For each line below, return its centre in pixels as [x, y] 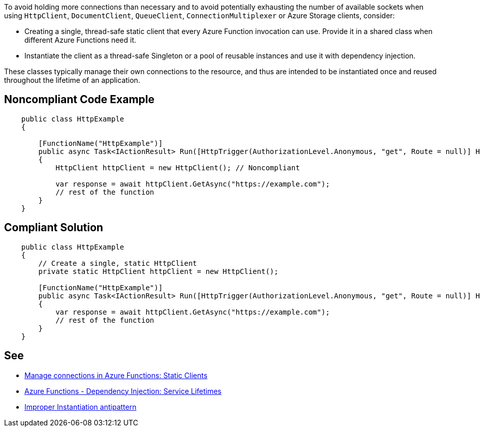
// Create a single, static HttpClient [118, 263]
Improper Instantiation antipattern [81, 407]
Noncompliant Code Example [79, 100]
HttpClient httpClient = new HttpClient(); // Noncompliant [178, 167]
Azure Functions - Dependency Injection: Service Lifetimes [123, 391]
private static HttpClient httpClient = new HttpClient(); [158, 271]
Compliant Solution [54, 228]
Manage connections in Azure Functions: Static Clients [116, 375]
